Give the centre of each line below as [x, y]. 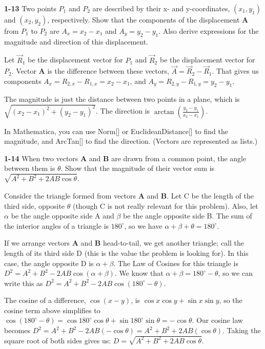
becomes [17, 330]
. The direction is [123, 111]
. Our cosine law [217, 320]
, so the [231, 300]
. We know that [139, 273]
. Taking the [242, 330]
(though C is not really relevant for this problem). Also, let [165, 205]
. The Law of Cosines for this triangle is [176, 263]
